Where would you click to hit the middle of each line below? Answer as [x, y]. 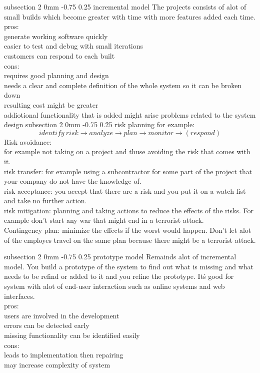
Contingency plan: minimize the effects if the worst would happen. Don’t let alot [128, 230]
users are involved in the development [62, 315]
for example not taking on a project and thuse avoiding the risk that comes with [127, 151]
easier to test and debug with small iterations [74, 46]
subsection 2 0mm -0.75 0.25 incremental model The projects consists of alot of [125, 7]
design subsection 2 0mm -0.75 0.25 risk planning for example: [99, 124]
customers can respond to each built [59, 55]
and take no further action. [45, 201]
